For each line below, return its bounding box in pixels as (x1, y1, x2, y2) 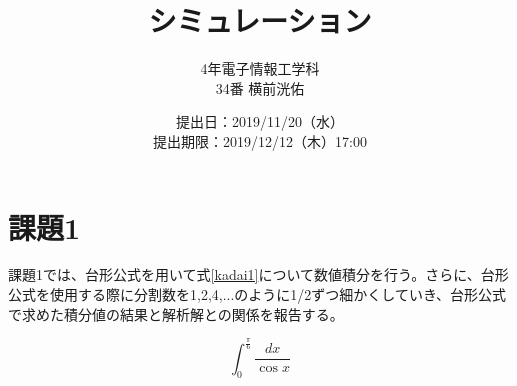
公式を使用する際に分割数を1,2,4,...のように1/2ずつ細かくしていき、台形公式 (8, 284, 506, 305)
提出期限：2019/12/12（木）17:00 (153, 130, 367, 151)
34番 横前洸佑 (215, 77, 305, 98)
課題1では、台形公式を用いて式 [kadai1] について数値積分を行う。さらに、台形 (8, 264, 509, 285)
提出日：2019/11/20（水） (176, 111, 344, 132)
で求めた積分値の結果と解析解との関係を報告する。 (8, 303, 344, 324)
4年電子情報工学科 (200, 58, 320, 79)
